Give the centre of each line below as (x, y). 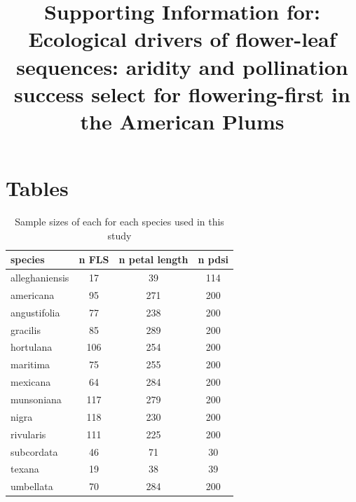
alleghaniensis (40, 278)
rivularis (28, 434)
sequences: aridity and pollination (182, 66)
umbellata (32, 486)
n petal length (153, 259)
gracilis (26, 329)
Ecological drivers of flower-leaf (182, 39)
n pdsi (213, 259)
